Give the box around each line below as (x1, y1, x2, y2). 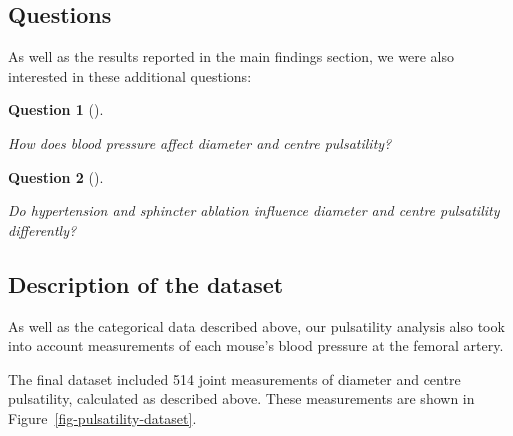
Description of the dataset (8, 268, 284, 299)
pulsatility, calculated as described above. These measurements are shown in (8, 388, 475, 409)
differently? (8, 219, 77, 240)
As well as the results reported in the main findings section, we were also (8, 46, 454, 67)
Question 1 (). (8, 99, 104, 120)
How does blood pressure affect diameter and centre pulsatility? (8, 132, 392, 153)
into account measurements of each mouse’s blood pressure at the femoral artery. (8, 335, 504, 356)
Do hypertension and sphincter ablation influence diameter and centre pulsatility (8, 200, 500, 221)
